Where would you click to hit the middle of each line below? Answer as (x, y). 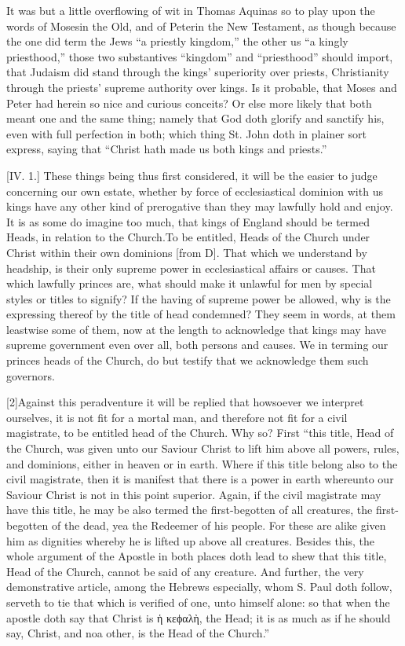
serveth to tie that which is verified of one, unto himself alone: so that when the (198, 602)
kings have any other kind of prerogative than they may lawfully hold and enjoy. (200, 206)
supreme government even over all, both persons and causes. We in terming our (197, 345)
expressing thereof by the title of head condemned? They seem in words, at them (201, 314)
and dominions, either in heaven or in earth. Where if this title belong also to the (202, 463)
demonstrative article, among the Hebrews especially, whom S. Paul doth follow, (199, 587)
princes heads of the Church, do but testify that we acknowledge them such (188, 360)
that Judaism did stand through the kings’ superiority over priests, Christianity (198, 72)
